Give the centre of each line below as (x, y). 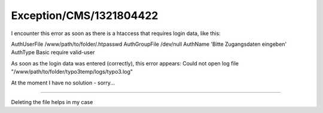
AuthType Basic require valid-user (53, 52)
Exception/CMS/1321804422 (85, 15)
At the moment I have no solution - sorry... (63, 83)
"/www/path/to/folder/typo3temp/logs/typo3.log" (72, 72)
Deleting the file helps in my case (52, 102)
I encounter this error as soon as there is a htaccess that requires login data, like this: (116, 33)
